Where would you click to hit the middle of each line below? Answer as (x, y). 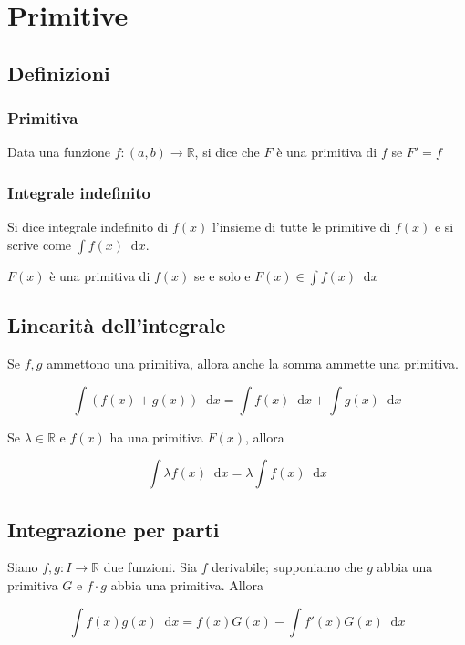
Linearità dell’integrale (117, 325)
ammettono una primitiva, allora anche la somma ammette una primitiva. (253, 363)
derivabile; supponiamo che (287, 567)
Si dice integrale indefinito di (88, 227)
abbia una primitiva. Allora (187, 584)
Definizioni (59, 73)
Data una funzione (59, 152)
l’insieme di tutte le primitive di (301, 227)
